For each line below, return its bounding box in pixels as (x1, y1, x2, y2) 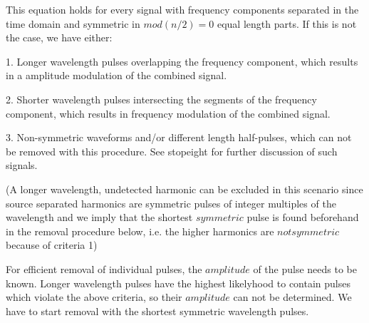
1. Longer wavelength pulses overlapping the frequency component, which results (6, 53, 358, 68)
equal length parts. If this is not (217, 16, 357, 31)
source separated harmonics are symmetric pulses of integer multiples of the (6, 195, 336, 210)
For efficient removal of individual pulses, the (6, 261, 202, 276)
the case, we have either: (6, 30, 113, 45)
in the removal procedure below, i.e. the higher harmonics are (6, 223, 274, 238)
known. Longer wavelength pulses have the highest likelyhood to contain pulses (6, 275, 351, 290)
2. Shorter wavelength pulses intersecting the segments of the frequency (6, 91, 317, 106)
